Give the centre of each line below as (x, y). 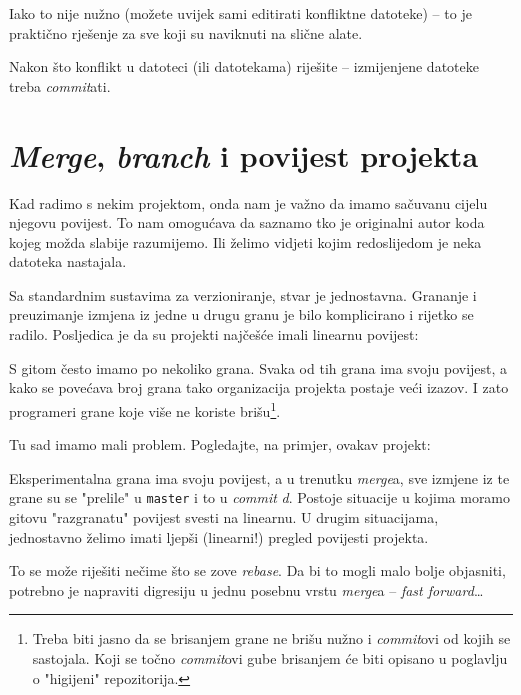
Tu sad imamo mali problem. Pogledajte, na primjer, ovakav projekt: (220, 444)
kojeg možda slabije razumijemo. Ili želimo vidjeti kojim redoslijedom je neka (245, 241)
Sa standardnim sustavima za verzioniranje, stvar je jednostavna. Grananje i (243, 294)
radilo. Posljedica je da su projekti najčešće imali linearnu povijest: (214, 334)
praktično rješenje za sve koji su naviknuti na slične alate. (186, 32)
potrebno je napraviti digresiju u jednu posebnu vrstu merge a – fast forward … (246, 589)
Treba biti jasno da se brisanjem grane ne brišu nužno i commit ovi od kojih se (271, 638)
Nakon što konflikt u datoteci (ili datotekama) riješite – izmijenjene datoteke (244, 66)
